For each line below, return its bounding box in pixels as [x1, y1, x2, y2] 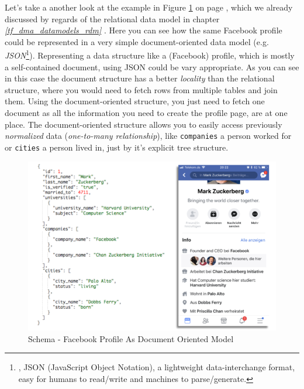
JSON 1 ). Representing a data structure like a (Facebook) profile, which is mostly [5, 47, 295, 62]
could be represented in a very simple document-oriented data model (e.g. [5, 35, 269, 47]
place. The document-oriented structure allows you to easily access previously [5, 118, 282, 130]
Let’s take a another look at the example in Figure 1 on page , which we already [5, 1, 293, 13]
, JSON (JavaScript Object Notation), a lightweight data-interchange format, [18, 361, 295, 373]
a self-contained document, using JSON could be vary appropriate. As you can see [5, 60, 299, 73]
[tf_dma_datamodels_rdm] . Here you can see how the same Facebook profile [5, 24, 282, 36]
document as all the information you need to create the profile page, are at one [5, 107, 288, 118]
